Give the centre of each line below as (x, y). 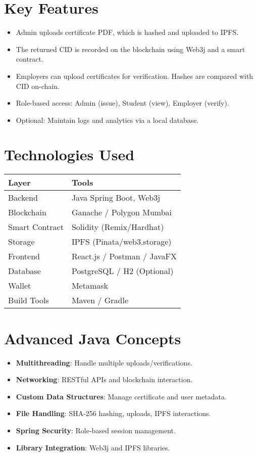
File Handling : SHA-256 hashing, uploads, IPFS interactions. (113, 413)
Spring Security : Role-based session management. (96, 430)
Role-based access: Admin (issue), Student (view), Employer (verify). (122, 103)
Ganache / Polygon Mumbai (122, 212)
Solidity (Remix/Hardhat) (118, 227)
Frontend (24, 256)
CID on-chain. (38, 86)
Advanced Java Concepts (93, 338)
